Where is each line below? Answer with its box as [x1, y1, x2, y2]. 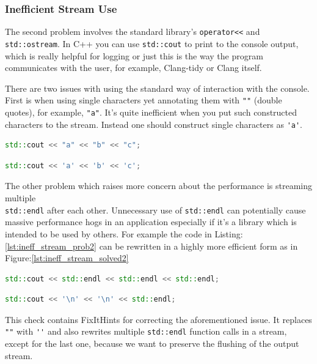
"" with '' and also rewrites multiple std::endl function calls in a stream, [5, 325, 287, 338]
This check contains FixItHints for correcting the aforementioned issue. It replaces [5, 313, 312, 325]
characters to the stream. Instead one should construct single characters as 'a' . [5, 117, 303, 130]
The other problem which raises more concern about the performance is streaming [5, 179, 313, 192]
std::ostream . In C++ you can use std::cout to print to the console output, [5, 37, 299, 50]
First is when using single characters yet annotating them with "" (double [5, 94, 282, 106]
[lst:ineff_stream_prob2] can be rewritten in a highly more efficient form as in [5, 239, 298, 252]
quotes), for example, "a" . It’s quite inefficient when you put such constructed [5, 105, 297, 118]
